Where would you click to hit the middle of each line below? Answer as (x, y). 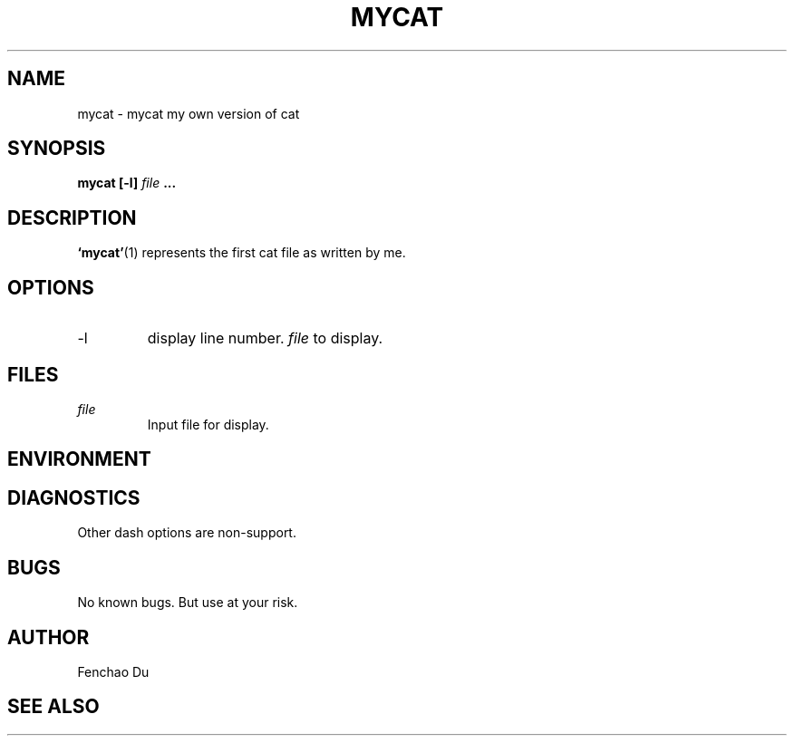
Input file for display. (208, 424)
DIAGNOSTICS (74, 497)
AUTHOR (48, 637)
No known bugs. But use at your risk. (188, 603)
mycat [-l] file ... (127, 183)
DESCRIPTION (72, 217)
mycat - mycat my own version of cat (189, 113)
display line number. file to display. (265, 338)
